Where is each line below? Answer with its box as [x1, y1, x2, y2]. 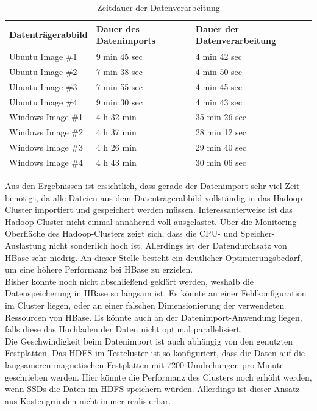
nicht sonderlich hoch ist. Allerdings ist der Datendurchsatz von [49, 239, 287, 251]
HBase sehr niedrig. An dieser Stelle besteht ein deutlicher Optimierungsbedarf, [5, 251, 302, 263]
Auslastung [5, 239, 46, 251]
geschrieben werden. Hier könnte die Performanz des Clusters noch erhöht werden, [5, 370, 312, 383]
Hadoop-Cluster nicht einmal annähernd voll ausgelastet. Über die [5, 215, 252, 227]
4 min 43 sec [195, 95, 243, 108]
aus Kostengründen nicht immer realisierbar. [5, 394, 171, 407]
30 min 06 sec [195, 155, 247, 168]
